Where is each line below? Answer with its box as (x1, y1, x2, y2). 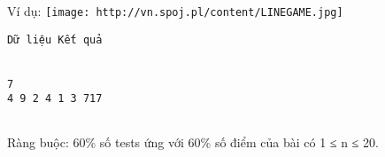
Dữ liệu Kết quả (7, 33, 103, 46)
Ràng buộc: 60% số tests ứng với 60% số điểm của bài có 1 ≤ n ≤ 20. (7, 132, 379, 151)
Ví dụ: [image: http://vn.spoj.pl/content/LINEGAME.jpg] (7, 2, 343, 20)
